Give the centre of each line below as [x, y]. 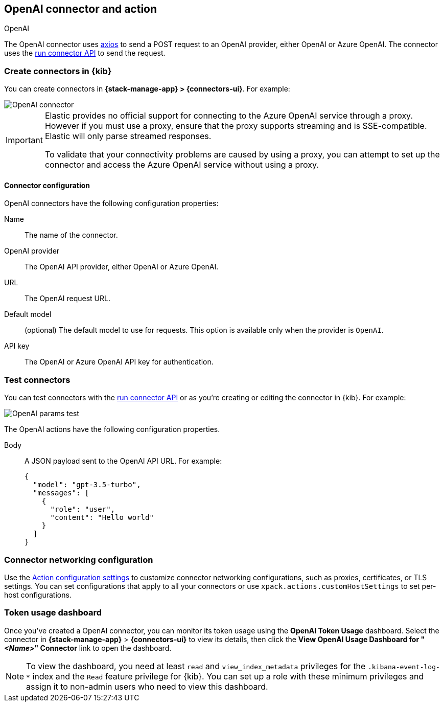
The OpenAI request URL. [67, 299]
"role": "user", [83, 509]
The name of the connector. [71, 235]
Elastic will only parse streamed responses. [128, 136]
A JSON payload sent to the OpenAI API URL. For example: [123, 461]
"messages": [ [61, 493]
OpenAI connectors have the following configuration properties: [111, 203]
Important [24, 140]
